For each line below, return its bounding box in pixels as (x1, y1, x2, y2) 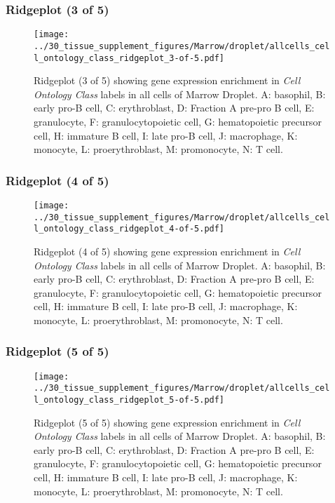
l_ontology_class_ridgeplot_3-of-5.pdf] (34, 53, 225, 63)
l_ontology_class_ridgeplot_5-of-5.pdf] (34, 395, 225, 405)
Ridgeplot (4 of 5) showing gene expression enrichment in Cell (34, 243, 301, 258)
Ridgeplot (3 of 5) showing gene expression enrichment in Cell (34, 73, 301, 88)
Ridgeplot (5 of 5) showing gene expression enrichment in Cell (34, 415, 301, 429)
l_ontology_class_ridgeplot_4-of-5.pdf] (34, 224, 225, 234)
